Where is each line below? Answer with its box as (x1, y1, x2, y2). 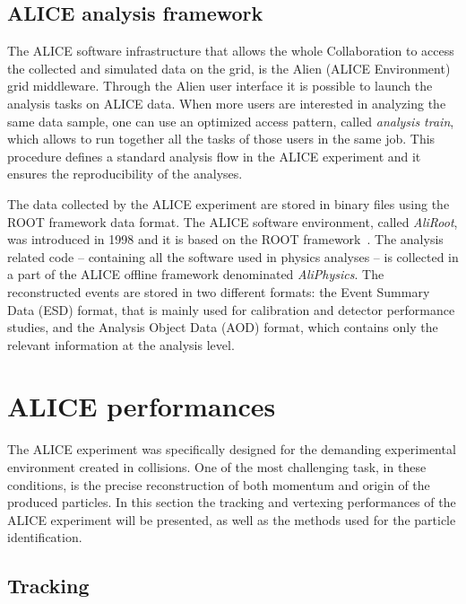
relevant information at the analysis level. (7, 335, 235, 354)
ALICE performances (7, 388, 276, 425)
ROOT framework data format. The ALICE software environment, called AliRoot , (7, 212, 458, 231)
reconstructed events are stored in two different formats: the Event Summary (7, 282, 430, 301)
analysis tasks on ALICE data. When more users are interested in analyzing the (7, 93, 446, 112)
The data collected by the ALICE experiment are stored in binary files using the (7, 194, 450, 213)
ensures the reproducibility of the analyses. (7, 164, 243, 183)
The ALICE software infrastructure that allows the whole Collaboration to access (7, 41, 454, 60)
